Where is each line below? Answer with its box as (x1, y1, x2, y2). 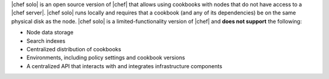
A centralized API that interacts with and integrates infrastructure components (26, 62, 222, 69)
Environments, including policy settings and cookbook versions (26, 54, 185, 62)
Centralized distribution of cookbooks (26, 45, 121, 52)
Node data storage (26, 29, 74, 36)
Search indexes (26, 37, 66, 45)
